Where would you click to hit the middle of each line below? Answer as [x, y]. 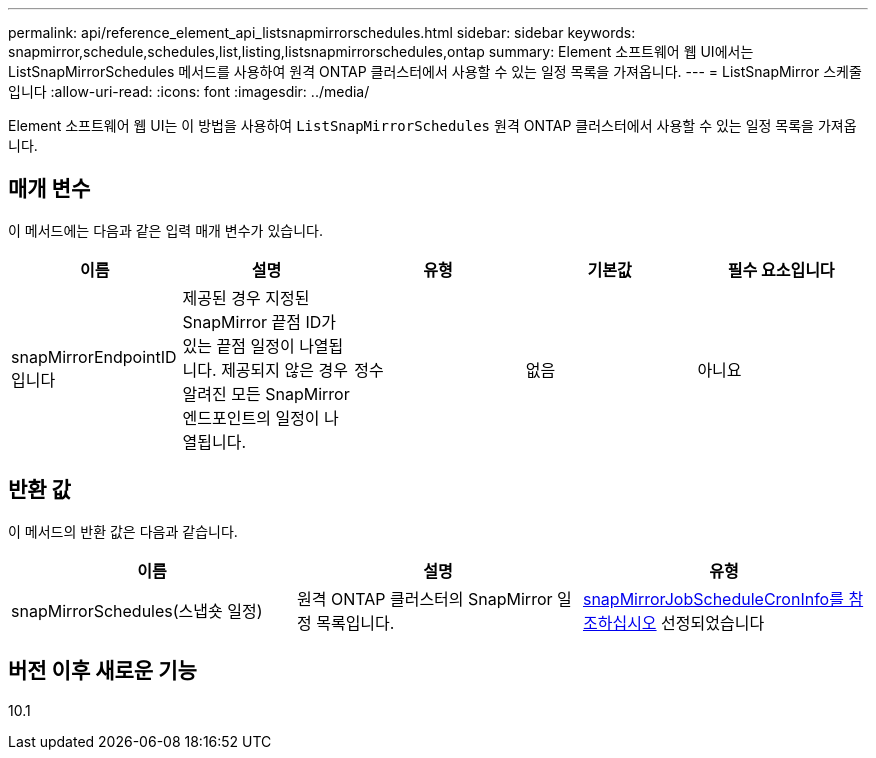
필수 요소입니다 [781, 269]
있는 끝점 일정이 [238, 345]
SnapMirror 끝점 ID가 [259, 321]
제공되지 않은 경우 [284, 369]
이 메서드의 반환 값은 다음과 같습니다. [123, 531]
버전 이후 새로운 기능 [102, 671]
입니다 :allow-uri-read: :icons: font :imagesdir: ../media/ [189, 91]
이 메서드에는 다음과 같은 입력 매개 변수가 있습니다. [165, 230]
